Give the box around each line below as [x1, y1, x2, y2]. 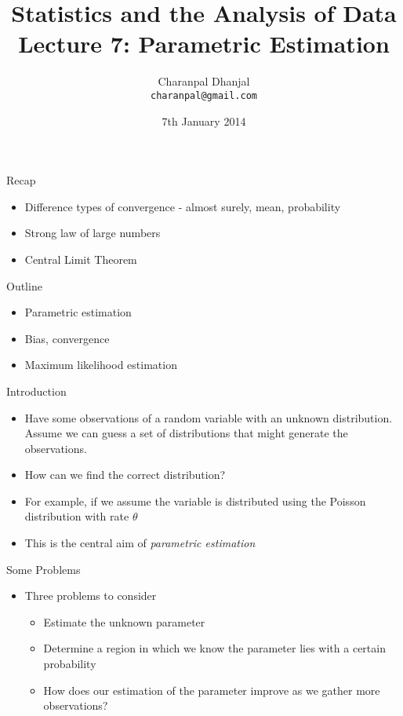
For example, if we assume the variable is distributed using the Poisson [24, 492, 366, 509]
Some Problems [6, 561, 81, 577]
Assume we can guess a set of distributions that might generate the [24, 425, 348, 441]
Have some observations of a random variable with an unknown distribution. [24, 409, 393, 426]
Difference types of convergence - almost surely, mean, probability [24, 198, 341, 214]
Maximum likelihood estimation [24, 356, 177, 373]
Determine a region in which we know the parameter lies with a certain [43, 640, 386, 656]
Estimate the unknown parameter [43, 613, 205, 630]
